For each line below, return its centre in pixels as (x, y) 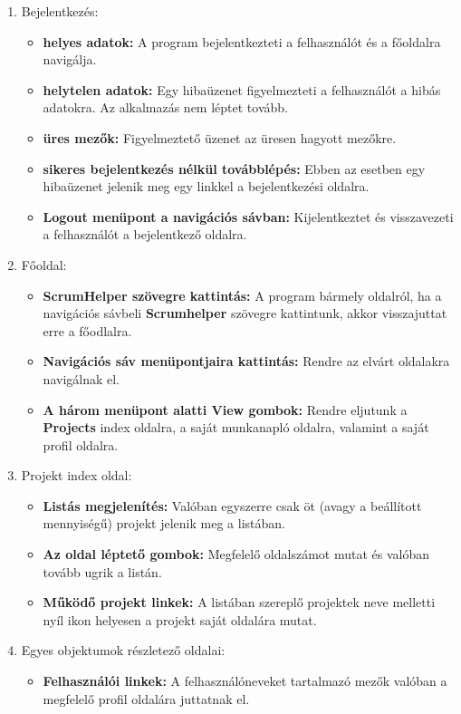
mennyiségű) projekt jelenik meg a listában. (164, 523)
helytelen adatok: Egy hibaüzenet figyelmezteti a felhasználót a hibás (242, 89)
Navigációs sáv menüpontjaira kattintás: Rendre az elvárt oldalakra (246, 361)
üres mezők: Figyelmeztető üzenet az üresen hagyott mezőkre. (220, 137)
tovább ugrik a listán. (102, 571)
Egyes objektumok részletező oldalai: (123, 650)
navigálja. (70, 59)
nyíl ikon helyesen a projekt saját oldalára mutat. (180, 619)
